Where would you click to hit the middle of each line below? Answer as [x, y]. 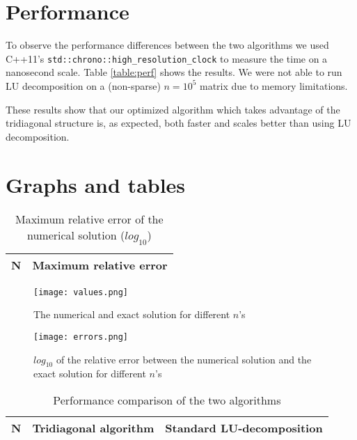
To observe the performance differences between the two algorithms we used [167, 45]
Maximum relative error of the [89, 219]
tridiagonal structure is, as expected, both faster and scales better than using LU [178, 123]
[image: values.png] [81, 292]
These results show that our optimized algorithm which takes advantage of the [173, 109]
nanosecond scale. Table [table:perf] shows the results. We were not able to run [174, 72]
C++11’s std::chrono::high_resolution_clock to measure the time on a [167, 58]
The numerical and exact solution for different [132, 314]
